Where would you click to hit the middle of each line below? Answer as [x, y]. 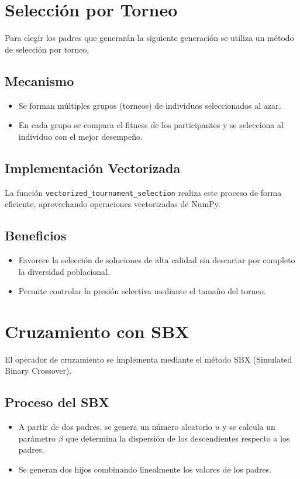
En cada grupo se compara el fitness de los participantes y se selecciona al [151, 125]
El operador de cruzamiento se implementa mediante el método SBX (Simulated [149, 359]
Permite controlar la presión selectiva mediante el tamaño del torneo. [142, 291]
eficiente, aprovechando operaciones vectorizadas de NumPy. [113, 204]
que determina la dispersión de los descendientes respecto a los [178, 438]
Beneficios [36, 235]
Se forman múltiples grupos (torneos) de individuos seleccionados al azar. [150, 105]
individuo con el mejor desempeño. [80, 136]
